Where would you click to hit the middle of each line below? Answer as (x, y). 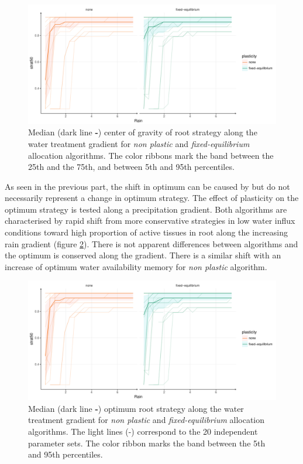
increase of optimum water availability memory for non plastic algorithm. (136, 266)
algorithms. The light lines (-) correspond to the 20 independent (143, 431)
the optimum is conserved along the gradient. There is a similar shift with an (143, 255)
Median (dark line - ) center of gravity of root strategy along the (143, 132)
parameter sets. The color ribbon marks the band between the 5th (147, 443)
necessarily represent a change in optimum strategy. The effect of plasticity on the (152, 198)
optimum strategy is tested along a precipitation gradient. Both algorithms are (146, 209)
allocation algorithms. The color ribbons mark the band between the (151, 155)
